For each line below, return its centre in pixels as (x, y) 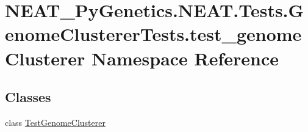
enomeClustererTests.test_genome (153, 34)
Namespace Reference (185, 58)
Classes (28, 97)
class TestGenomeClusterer (55, 122)
